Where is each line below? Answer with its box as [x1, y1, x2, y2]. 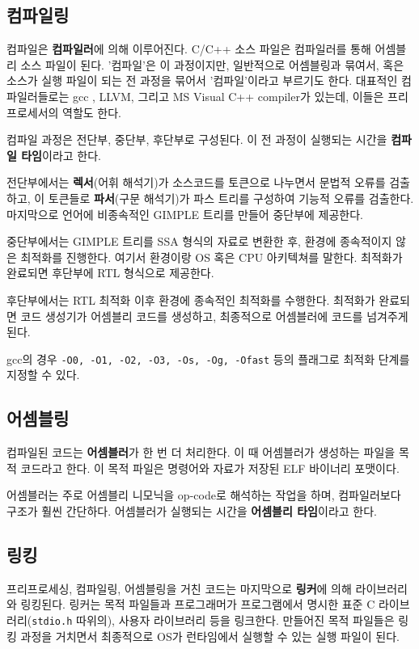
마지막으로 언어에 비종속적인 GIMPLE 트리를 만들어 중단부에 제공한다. [6, 205, 363, 222]
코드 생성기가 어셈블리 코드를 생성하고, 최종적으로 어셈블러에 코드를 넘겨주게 [20, 307, 408, 324]
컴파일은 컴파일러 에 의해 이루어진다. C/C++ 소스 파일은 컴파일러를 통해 [6, 40, 371, 57]
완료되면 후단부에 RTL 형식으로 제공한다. [6, 264, 214, 281]
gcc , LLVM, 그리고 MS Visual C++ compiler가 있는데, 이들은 [72, 87, 384, 104]
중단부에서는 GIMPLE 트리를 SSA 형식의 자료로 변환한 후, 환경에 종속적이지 [6, 233, 392, 250]
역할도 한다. [62, 103, 122, 120]
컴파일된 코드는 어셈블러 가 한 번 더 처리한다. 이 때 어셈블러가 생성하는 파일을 [6, 444, 396, 461]
